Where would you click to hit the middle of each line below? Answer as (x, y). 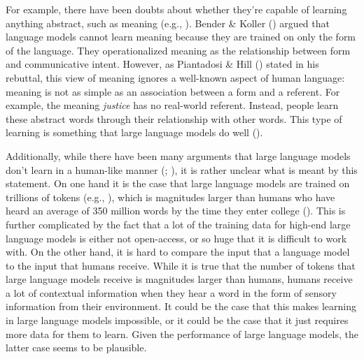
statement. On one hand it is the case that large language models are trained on (178, 183)
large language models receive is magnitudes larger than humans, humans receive (179, 279)
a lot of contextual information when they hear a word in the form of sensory (171, 292)
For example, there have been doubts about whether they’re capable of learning (176, 9)
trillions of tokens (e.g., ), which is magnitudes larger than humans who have (170, 197)
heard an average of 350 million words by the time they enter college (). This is (176, 211)
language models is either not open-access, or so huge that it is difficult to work (176, 238)
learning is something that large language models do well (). (134, 132)
